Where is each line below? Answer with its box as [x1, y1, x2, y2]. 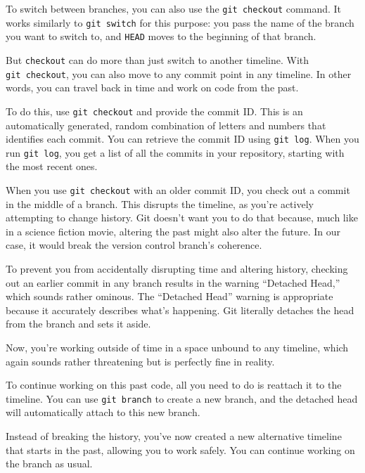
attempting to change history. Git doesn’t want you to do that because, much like [6, 210, 358, 225]
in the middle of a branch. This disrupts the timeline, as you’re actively [6, 196, 314, 211]
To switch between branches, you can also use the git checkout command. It [6, 1, 342, 15]
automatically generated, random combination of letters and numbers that [6, 117, 326, 132]
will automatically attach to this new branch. [6, 405, 200, 420]
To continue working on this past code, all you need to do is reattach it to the [6, 377, 342, 392]
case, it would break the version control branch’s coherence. [6, 238, 262, 252]
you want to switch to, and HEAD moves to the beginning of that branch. [6, 29, 316, 44]
